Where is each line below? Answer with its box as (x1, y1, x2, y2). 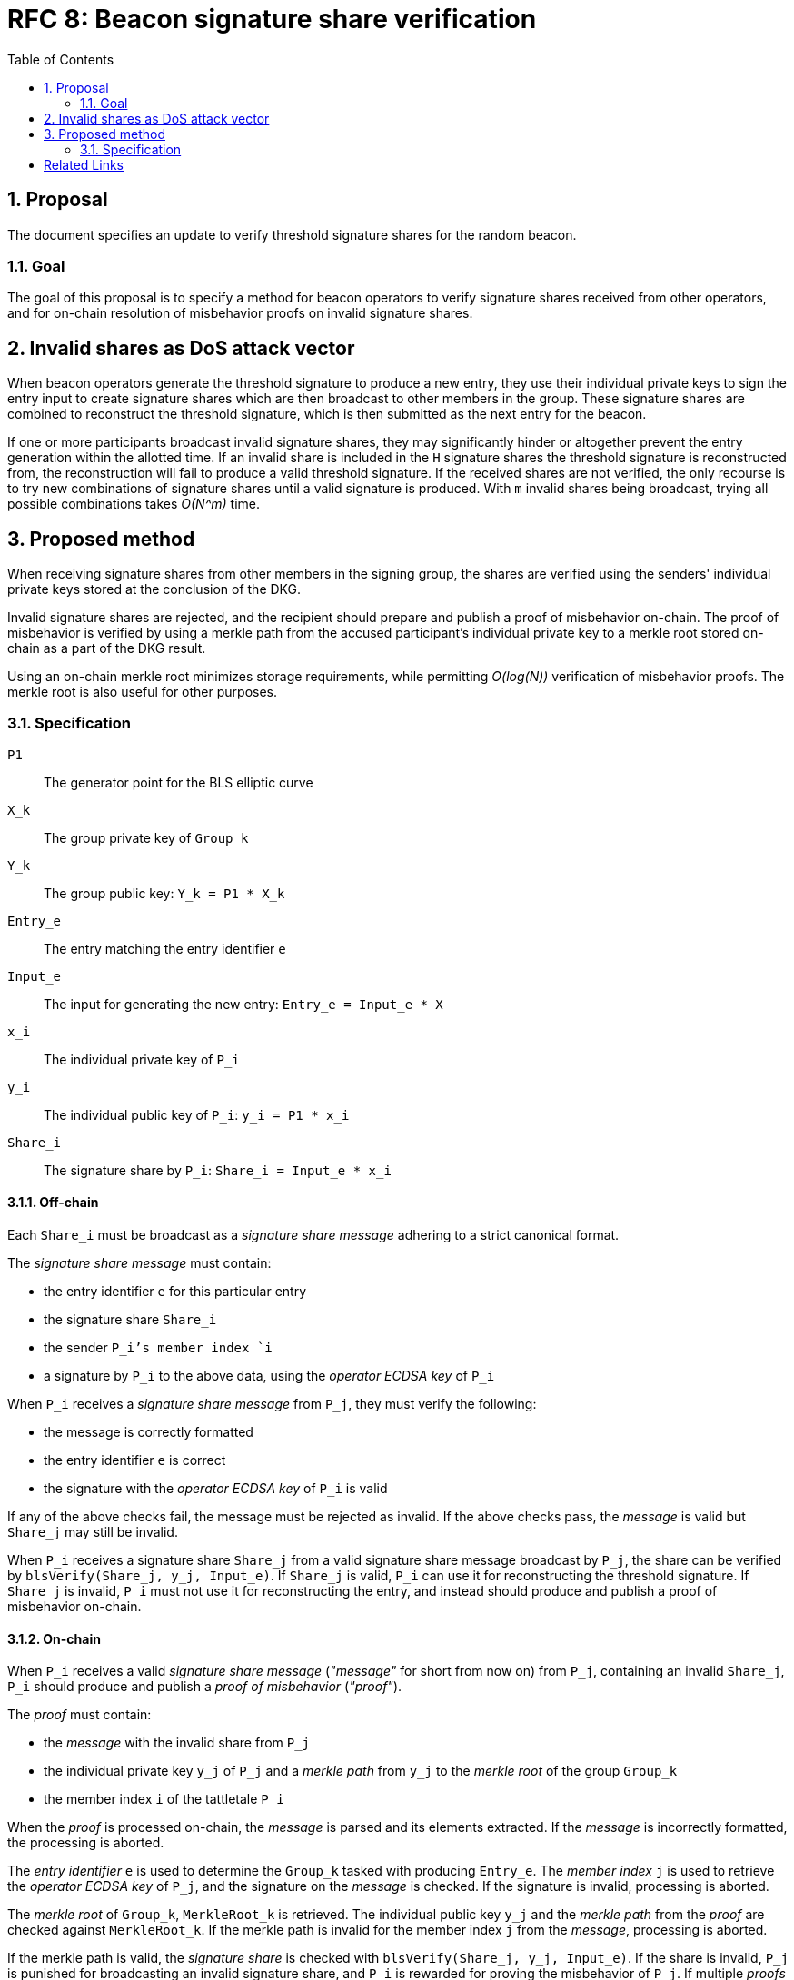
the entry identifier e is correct (44, 1452, 226, 1468)
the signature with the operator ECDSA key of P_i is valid (44, 1480, 388, 1496)
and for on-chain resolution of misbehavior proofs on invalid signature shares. (7, 305, 473, 322)
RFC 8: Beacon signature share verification (7, 4, 537, 35)
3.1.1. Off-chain (7, 1194, 99, 1211)
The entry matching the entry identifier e (44, 940, 286, 956)
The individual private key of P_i (44, 1051, 240, 1067)
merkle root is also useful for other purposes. (7, 684, 278, 700)
